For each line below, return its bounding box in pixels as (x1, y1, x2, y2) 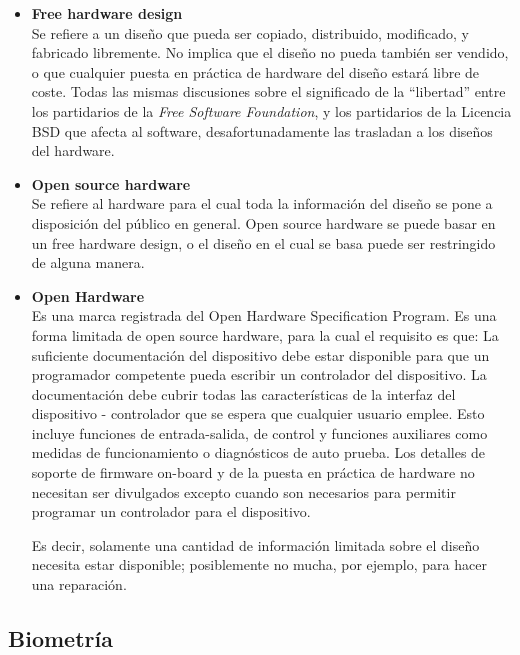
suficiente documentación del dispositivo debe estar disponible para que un (31, 344, 490, 365)
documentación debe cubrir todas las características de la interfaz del (31, 383, 456, 404)
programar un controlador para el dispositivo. (31, 501, 311, 522)
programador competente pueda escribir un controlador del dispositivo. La (31, 364, 487, 385)
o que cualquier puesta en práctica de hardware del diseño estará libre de (31, 61, 480, 82)
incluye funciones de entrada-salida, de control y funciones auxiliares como (31, 422, 488, 443)
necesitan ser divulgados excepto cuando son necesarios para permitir (31, 481, 456, 502)
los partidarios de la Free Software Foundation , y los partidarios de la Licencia (31, 100, 512, 121)
